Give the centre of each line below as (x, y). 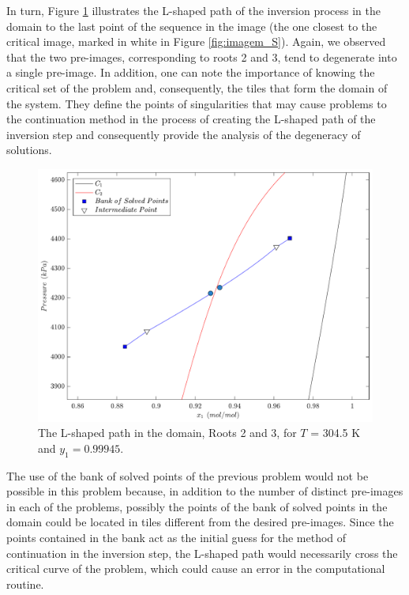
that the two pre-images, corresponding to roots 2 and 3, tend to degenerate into (202, 56)
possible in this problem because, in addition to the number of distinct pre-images (205, 491)
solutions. (29, 150)
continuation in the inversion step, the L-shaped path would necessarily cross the (202, 553)
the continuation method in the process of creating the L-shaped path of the (191, 119)
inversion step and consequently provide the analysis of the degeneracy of (184, 134)
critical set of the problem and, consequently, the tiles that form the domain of (197, 87)
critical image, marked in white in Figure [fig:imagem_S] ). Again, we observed (196, 41)
